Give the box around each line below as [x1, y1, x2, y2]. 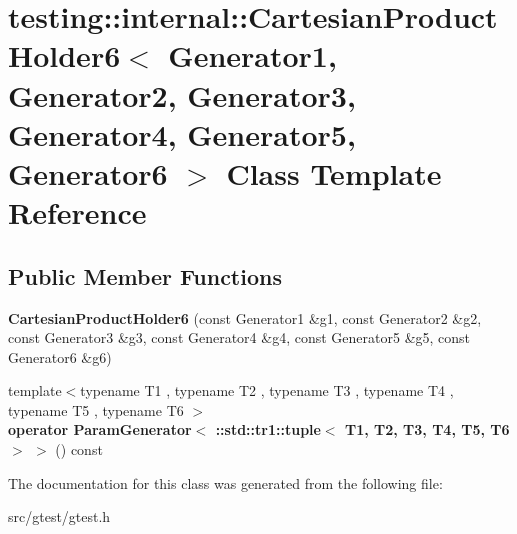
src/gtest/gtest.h [8, 506, 111, 527]
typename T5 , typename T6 [8, 399, 184, 420]
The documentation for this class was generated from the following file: [8, 472, 443, 493]
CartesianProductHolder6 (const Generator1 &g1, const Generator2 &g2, [8, 307, 482, 328]
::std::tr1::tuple [215, 419, 321, 440]
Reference [8, 192, 147, 233]
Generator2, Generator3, [8, 74, 356, 115]
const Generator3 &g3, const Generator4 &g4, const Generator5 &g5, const [8, 327, 471, 348]
